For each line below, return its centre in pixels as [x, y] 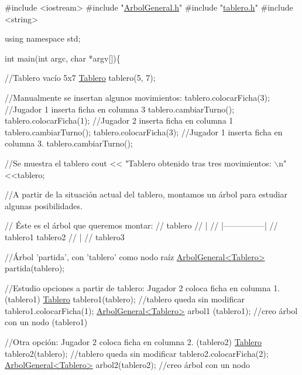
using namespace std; [43, 38]
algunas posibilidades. [44, 205]
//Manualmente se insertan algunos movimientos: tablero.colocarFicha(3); [137, 97]
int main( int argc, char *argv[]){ [63, 58]
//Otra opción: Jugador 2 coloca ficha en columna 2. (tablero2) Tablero [133, 342]
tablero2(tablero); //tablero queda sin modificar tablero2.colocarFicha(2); [137, 353]
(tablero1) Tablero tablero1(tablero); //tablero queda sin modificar [125, 299]
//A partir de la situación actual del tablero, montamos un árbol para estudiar [146, 194]
